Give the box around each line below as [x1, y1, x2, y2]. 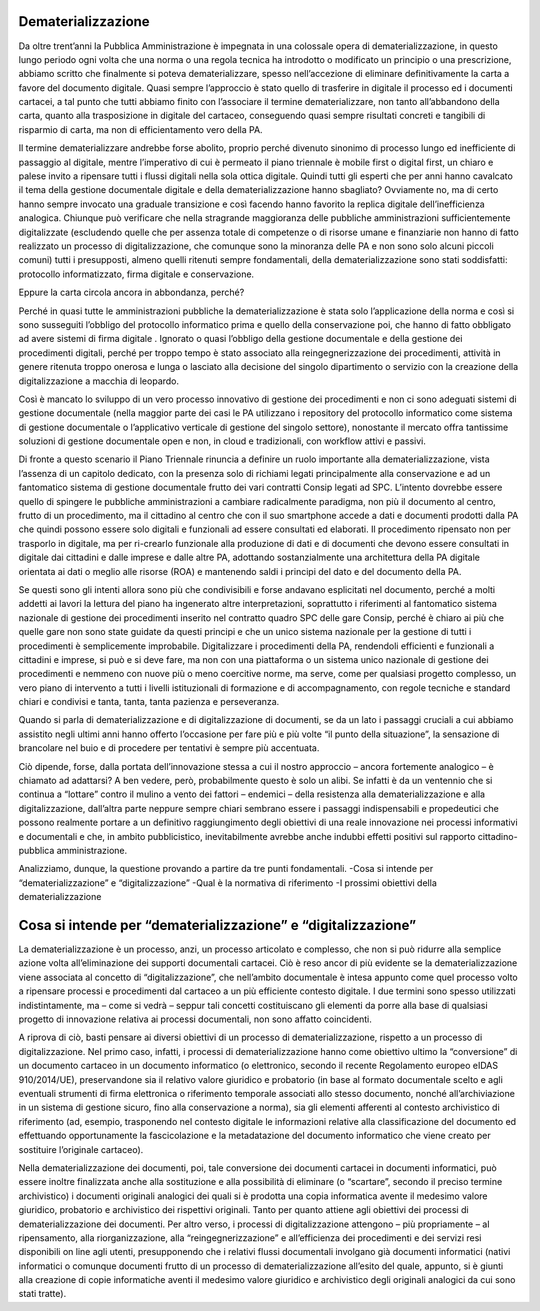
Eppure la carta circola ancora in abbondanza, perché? [18, 286, 245, 299]
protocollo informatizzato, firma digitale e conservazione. [18, 268, 255, 280]
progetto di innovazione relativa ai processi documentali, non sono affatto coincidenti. [18, 1013, 372, 1025]
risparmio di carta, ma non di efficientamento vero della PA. [18, 123, 264, 135]
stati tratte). [18, 1288, 67, 1300]
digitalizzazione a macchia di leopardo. [18, 375, 180, 387]
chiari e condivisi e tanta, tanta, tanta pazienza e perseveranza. [18, 696, 280, 708]
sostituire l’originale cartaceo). [18, 1143, 144, 1155]
